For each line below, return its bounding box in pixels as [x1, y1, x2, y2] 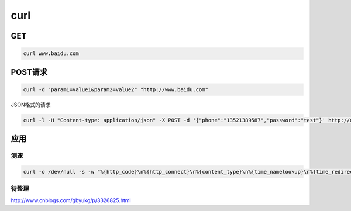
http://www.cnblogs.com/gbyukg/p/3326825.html [11, 196, 131, 204]
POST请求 [11, 67, 48, 77]
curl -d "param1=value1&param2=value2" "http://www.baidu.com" [23, 86, 209, 93]
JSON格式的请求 [11, 101, 51, 108]
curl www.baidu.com [23, 50, 79, 57]
